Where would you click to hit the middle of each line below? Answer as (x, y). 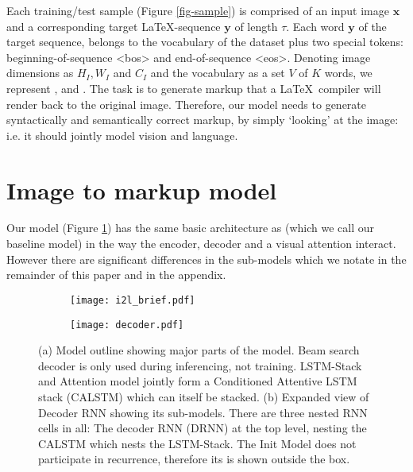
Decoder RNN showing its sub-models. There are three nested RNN (203, 412)
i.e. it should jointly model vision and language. (122, 135)
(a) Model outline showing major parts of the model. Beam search (199, 350)
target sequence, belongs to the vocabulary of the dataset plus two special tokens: (205, 42)
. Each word (315, 26)
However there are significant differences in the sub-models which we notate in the (206, 259)
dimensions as (40, 73)
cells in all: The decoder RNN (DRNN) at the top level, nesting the (203, 428)
